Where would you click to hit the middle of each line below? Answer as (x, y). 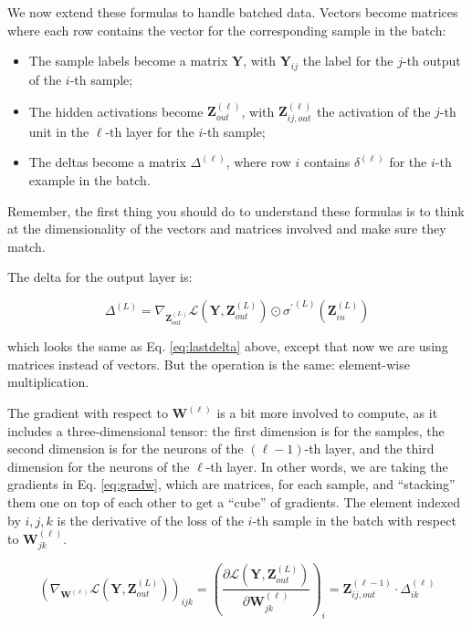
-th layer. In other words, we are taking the (327, 466)
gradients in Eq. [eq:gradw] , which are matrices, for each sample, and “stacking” (231, 484)
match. (26, 246)
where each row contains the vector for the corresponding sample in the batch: (227, 30)
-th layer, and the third (369, 449)
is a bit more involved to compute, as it (327, 413)
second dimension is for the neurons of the (126, 449)
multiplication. (48, 382)
